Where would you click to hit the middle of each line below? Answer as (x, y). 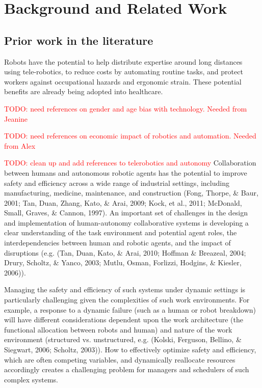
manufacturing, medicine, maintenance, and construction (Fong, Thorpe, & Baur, (131, 193)
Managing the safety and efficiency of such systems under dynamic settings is (125, 289)
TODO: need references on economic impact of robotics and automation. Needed (130, 136)
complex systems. (31, 379)
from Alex (20, 145)
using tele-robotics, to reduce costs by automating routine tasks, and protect (124, 72)
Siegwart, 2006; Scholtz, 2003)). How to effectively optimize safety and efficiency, (130, 350)
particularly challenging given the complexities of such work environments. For (127, 300)
